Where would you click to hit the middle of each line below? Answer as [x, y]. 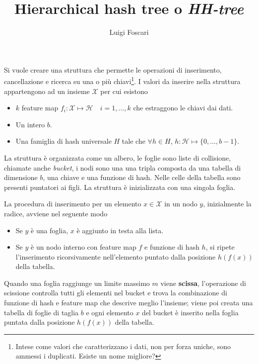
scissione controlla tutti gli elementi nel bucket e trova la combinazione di [116, 293]
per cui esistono [124, 91]
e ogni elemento [110, 312]
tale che [133, 141]
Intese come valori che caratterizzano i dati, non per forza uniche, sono [123, 346]
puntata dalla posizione [39, 322]
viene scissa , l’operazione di [203, 283]
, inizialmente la [227, 204]
